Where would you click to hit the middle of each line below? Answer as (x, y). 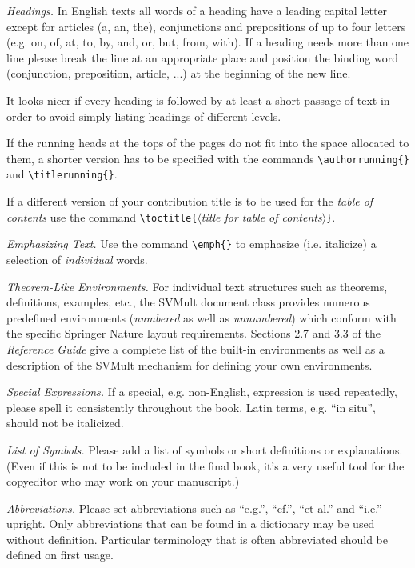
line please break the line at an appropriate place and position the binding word (202, 57)
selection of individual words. (77, 259)
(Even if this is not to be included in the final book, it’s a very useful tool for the (206, 465)
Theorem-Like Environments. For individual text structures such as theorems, (197, 286)
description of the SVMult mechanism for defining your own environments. (190, 364)
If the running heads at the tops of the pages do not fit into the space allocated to (208, 143)
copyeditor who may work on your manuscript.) (123, 481)
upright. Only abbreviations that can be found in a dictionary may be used (191, 524)
